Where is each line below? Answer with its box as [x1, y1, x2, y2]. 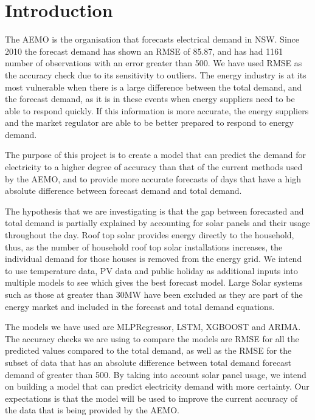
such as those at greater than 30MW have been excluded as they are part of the [5, 288, 303, 300]
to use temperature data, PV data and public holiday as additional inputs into [5, 264, 298, 277]
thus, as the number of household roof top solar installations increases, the [5, 240, 283, 253]
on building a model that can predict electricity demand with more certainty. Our [5, 380, 310, 393]
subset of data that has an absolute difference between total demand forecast [5, 356, 291, 368]
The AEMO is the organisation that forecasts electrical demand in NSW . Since [5, 33, 300, 46]
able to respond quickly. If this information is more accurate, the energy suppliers [5, 104, 309, 117]
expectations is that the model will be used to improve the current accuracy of [5, 391, 298, 404]
